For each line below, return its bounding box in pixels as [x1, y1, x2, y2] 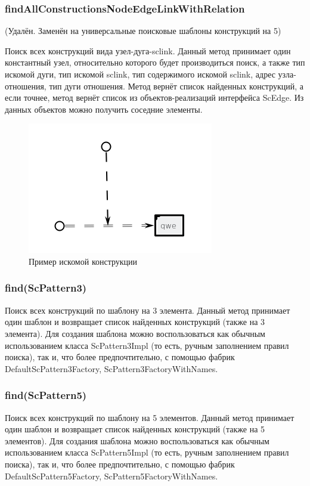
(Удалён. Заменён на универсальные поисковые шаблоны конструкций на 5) [5, 24, 281, 37]
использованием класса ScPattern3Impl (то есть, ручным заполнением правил [5, 339, 289, 351]
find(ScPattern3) [5, 280, 87, 295]
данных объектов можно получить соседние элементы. [5, 103, 203, 115]
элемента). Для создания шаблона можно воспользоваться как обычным [5, 327, 265, 339]
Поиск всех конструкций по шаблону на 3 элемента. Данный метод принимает [5, 304, 290, 316]
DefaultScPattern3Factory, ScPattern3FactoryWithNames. [5, 362, 218, 374]
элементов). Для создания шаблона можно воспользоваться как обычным [5, 434, 269, 447]
